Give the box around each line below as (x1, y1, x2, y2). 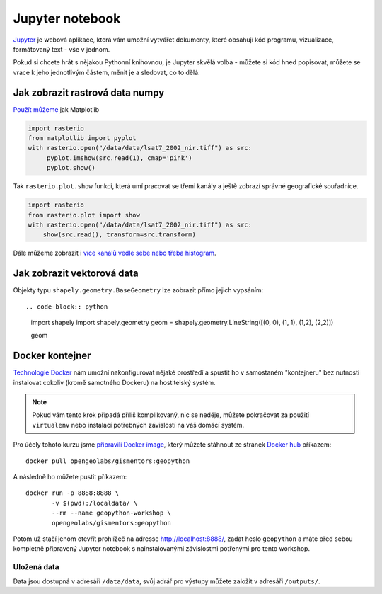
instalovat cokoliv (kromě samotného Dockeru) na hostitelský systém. (13, 378, 216, 387)
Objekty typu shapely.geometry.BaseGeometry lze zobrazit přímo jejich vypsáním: (13, 286, 264, 295)
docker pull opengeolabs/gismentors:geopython (25, 457, 190, 465)
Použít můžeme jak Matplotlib (13, 105, 100, 113)
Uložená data (13, 562, 59, 572)
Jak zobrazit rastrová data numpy (13, 86, 165, 98)
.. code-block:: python (25, 302, 108, 311)
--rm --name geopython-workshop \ (52, 509, 171, 517)
